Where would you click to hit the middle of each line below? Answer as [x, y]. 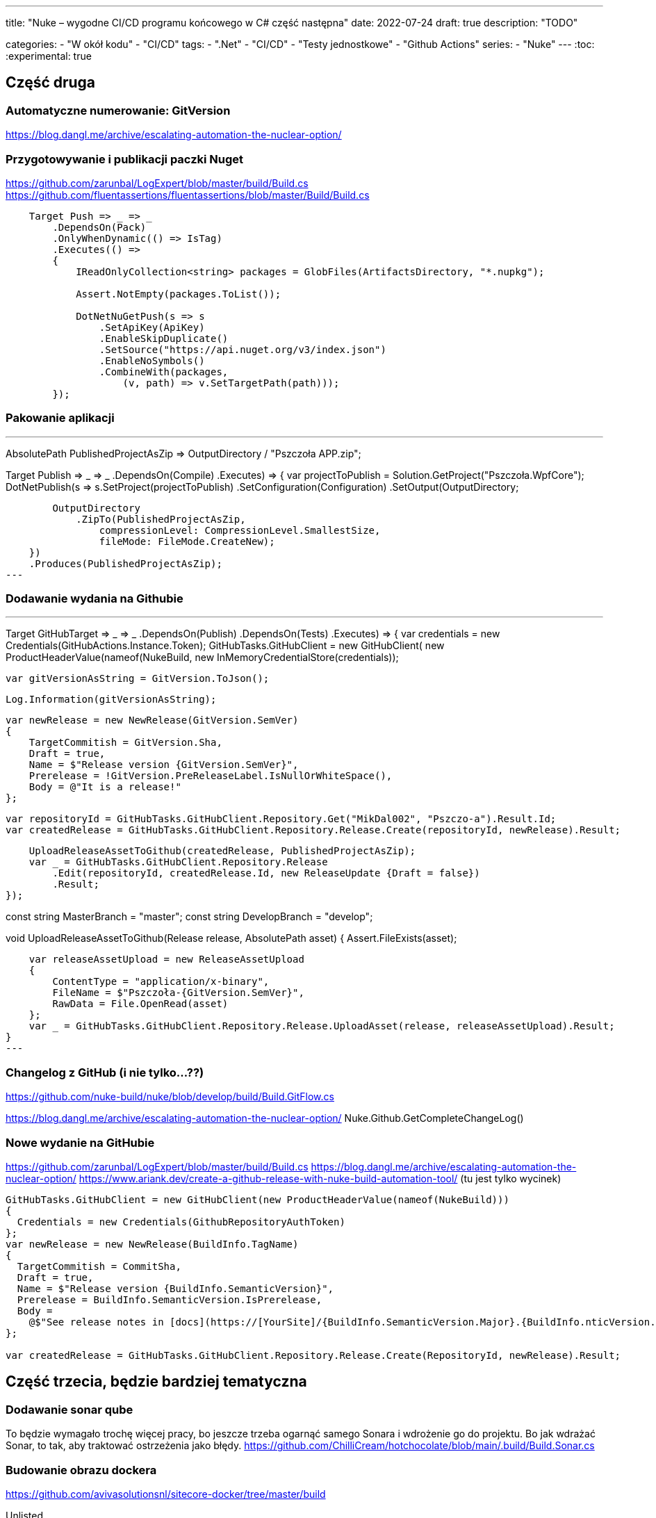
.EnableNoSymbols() [152, 360]
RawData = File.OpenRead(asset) [140, 1004]
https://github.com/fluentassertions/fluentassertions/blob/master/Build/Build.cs [188, 195]
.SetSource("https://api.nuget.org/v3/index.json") [243, 349]
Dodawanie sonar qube [69, 1409]
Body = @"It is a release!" [105, 787]
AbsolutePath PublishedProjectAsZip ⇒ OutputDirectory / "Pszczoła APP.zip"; [183, 453]
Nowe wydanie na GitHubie [80, 1142]
